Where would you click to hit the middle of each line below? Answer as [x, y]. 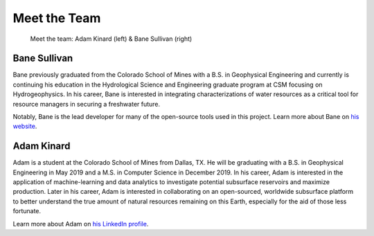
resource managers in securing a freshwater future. [87, 104]
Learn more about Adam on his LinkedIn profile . [81, 224]
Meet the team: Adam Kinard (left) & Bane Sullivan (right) [111, 39]
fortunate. [27, 211]
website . [25, 126]
